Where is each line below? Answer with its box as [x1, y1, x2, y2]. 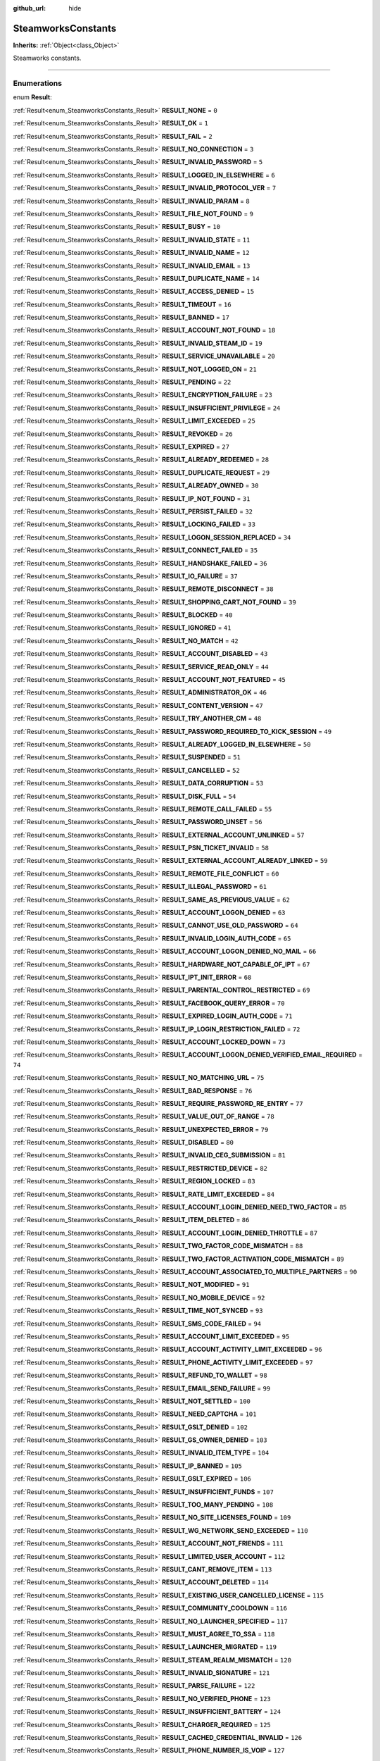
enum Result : [13, 93, 53, 101]
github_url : [13, 4, 46, 12]
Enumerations [13, 78, 63, 88]
